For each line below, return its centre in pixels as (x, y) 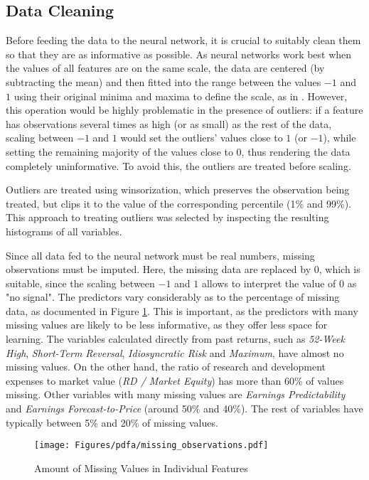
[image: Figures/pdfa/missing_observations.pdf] (151, 446)
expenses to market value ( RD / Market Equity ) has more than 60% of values (175, 380)
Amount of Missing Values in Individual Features (141, 468)
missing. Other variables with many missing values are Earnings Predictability (176, 394)
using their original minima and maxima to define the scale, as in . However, (181, 96)
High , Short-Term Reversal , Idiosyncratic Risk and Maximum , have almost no (175, 352)
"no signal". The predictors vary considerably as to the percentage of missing (173, 297)
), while (339, 138)
